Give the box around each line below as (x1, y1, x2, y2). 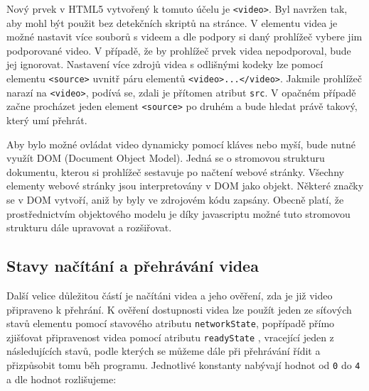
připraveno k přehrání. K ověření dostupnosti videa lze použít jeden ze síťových (6, 302, 352, 316)
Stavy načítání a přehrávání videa (6, 255, 259, 277)
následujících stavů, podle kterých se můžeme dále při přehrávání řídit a (6, 343, 321, 358)
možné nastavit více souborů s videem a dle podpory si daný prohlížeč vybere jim (6, 29, 363, 44)
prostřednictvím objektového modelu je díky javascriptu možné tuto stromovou (6, 206, 351, 221)
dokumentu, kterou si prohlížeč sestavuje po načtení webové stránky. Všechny (6, 164, 344, 179)
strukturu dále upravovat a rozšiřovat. (6, 220, 172, 235)
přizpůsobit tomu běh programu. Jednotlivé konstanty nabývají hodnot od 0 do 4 (6, 358, 360, 373)
